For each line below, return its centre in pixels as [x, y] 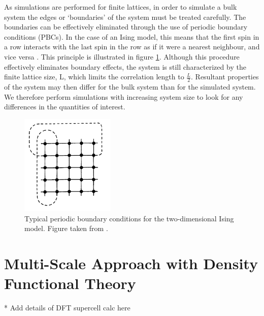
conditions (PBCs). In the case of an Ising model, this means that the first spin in [132, 36]
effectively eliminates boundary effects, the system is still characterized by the [125, 66]
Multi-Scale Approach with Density [131, 263]
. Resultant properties [225, 77]
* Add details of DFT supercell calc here [67, 308]
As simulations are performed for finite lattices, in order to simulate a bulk [121, 7]
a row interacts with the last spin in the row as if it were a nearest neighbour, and [132, 47]
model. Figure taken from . [66, 228]
